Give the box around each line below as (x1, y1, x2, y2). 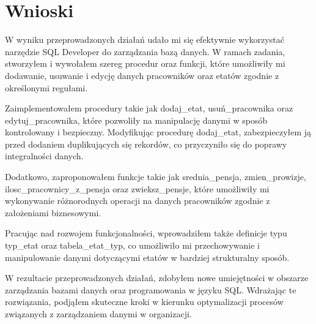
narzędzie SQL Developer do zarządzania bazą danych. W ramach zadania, (5, 45, 285, 58)
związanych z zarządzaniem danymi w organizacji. (5, 307, 192, 320)
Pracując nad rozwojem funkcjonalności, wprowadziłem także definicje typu (5, 227, 287, 239)
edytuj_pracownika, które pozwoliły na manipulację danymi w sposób (5, 113, 268, 126)
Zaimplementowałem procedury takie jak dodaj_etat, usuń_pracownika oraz (5, 102, 293, 115)
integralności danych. (5, 149, 84, 162)
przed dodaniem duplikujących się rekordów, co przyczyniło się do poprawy (5, 137, 287, 150)
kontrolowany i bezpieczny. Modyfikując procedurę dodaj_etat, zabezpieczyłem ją (5, 126, 312, 138)
